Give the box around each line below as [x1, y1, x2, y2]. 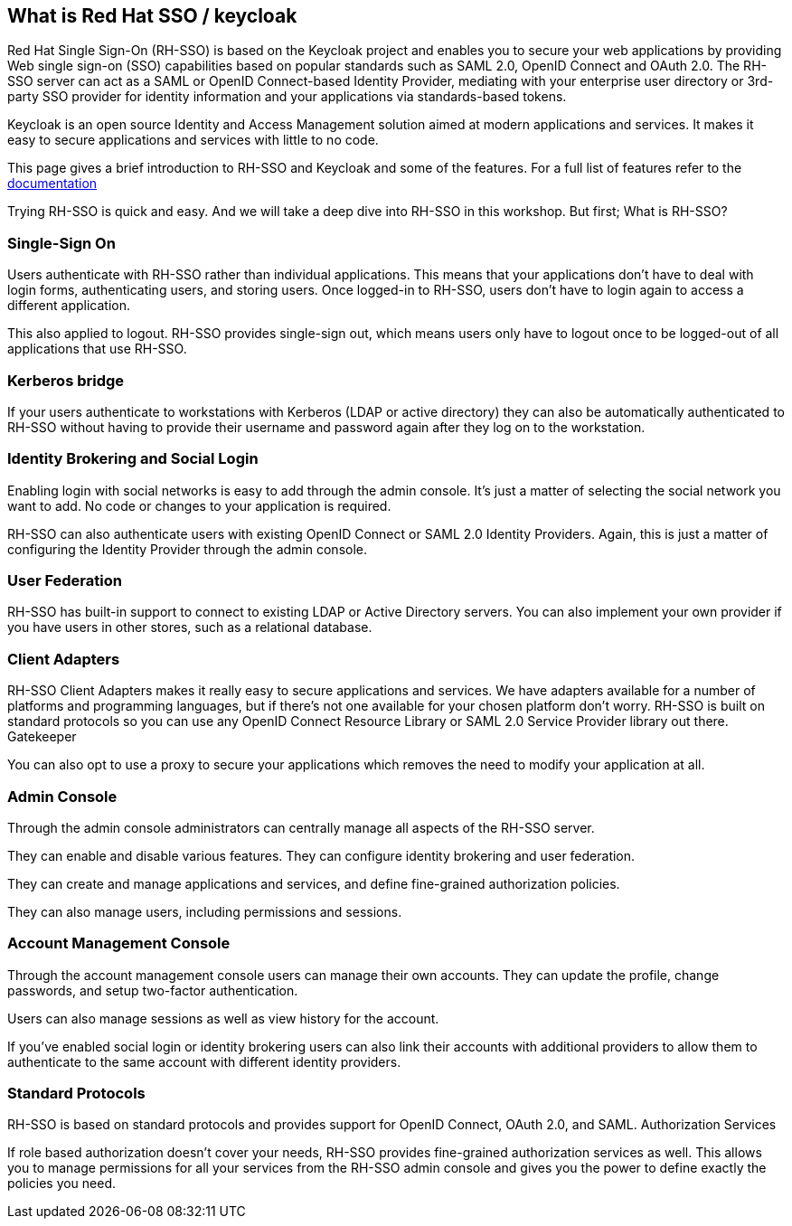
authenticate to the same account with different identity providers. [7, 1053, 401, 1070]
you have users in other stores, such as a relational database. [7, 619, 372, 636]
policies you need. [7, 1175, 117, 1192]
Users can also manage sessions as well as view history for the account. [7, 1010, 439, 1026]
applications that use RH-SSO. [7, 341, 187, 357]
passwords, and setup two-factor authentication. [7, 982, 298, 998]
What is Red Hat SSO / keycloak [7, 5, 297, 27]
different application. [7, 297, 130, 314]
